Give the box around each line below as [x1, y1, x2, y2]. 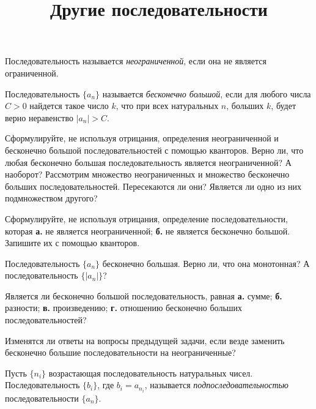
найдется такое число [29, 99, 109, 112]
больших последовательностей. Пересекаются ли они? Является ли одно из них [5, 179, 302, 192]
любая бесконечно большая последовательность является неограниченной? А [5, 156, 292, 168]
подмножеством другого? [5, 192, 98, 204]
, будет [271, 99, 296, 112]
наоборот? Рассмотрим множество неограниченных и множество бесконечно [5, 168, 290, 181]
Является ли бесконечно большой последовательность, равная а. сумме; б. [5, 289, 282, 302]
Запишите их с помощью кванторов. [5, 236, 140, 249]
